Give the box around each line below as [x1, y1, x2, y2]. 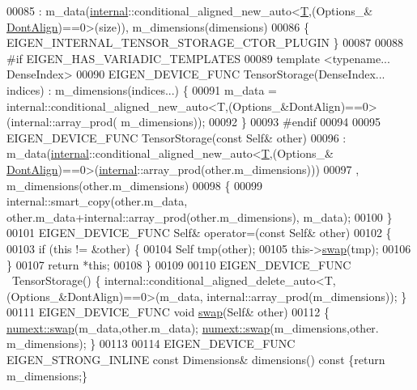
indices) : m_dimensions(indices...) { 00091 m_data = [6, 81, 277, 98]
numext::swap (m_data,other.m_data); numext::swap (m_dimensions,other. [6, 319, 379, 336]
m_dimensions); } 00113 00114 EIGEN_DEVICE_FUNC [6, 335, 296, 352]
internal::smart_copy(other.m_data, [6, 193, 188, 210]
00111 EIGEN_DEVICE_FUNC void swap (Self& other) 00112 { [6, 303, 330, 320]
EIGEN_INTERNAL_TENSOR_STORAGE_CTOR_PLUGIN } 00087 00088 [6, 34, 403, 51]
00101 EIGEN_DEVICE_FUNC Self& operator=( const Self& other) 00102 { [6, 224, 392, 241]
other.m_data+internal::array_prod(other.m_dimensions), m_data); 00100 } [6, 208, 393, 225]
